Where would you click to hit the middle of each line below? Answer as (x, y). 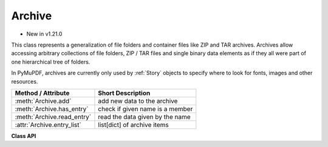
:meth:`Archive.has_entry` (52, 109)
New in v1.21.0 (44, 34)
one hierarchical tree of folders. (51, 62)
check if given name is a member (145, 109)
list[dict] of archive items (134, 125)
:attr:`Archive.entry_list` (48, 125)
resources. (25, 81)
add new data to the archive (138, 101)
